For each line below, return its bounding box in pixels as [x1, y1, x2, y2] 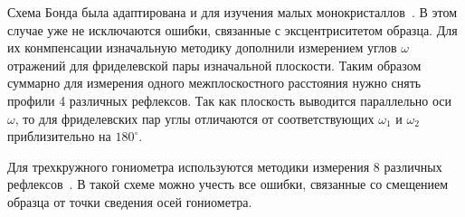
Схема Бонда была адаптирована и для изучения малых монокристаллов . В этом [7, 3, 457, 21]
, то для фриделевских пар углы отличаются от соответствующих [14, 108, 375, 127]
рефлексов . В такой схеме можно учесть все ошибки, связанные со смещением [7, 175, 449, 193]
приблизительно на [7, 127, 111, 146]
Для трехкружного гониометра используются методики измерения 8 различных [7, 156, 442, 175]
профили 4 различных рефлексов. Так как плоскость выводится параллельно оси [7, 90, 451, 109]
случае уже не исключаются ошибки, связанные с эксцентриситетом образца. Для [7, 20, 458, 39]
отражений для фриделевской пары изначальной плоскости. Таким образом [7, 55, 422, 74]
